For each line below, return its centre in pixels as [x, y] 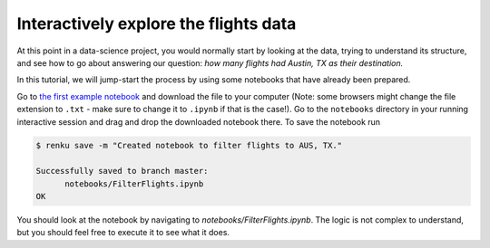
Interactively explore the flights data [157, 24]
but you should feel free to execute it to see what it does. [123, 233]
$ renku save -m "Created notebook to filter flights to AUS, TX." [189, 146]
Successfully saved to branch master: [122, 171]
